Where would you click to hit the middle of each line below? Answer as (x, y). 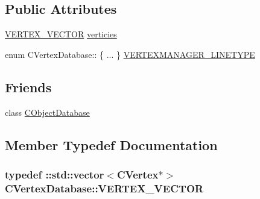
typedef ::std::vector (55, 174)
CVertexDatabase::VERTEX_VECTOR (104, 188)
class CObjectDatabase (47, 112)
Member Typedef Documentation (111, 144)
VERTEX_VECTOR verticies (61, 34)
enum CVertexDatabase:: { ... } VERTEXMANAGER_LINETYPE (130, 54)
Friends (28, 87)
